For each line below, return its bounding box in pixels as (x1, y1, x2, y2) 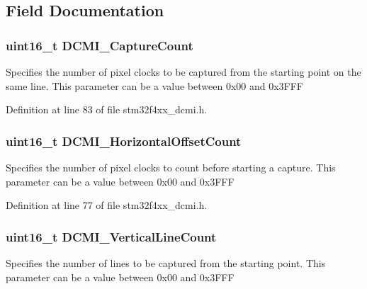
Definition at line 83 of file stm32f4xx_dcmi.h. (6, 102, 208, 117)
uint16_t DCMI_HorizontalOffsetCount (6, 132, 242, 149)
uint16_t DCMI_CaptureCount (6, 36, 193, 54)
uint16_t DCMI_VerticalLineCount (6, 227, 217, 245)
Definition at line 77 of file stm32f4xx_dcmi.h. (6, 198, 208, 212)
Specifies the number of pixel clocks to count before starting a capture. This (6, 160, 336, 174)
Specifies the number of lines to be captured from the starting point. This (6, 256, 326, 270)
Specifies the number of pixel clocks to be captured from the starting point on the (6, 64, 361, 79)
